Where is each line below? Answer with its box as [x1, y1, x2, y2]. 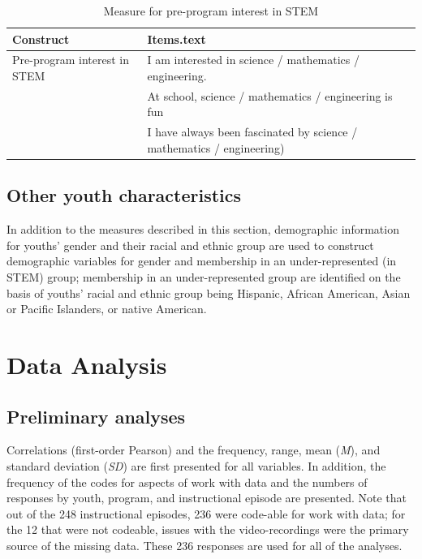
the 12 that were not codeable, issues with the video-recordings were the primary [6, 521, 409, 538]
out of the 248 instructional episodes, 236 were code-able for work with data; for [6, 505, 406, 522]
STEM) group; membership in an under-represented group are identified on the [6, 268, 401, 285]
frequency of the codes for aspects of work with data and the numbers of [6, 473, 368, 490]
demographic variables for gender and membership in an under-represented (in [6, 252, 397, 269]
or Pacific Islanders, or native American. [6, 300, 207, 317]
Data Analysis [6, 347, 167, 381]
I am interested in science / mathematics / [147, 51, 360, 68]
